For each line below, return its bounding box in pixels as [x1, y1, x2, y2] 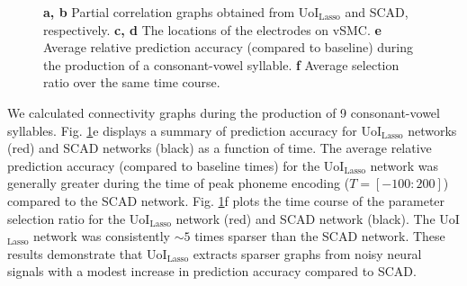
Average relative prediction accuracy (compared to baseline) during [43, 38, 413, 57]
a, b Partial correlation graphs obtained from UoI [43, 3, 319, 21]
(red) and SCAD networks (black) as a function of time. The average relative [7, 139, 432, 157]
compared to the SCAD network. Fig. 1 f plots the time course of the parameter [7, 191, 445, 210]
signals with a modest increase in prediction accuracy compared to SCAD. [7, 262, 417, 281]
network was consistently [33, 227, 170, 246]
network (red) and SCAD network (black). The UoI [175, 209, 460, 228]
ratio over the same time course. [43, 73, 220, 92]
